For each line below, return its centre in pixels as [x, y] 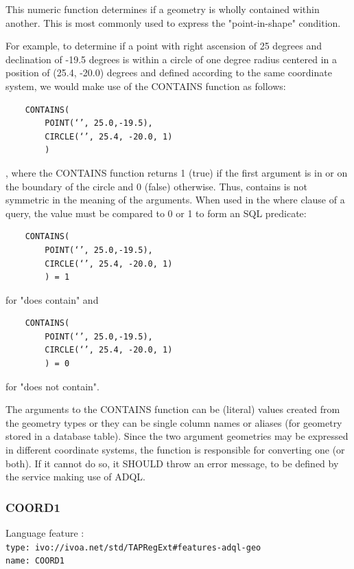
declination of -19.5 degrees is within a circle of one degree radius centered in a [171, 59]
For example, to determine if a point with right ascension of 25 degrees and [164, 46]
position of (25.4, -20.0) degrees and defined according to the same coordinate [169, 72]
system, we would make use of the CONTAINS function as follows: [146, 86]
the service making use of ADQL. [75, 477]
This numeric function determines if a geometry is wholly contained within [163, 9]
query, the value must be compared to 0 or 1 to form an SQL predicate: [156, 213]
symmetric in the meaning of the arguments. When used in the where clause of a [175, 200]
